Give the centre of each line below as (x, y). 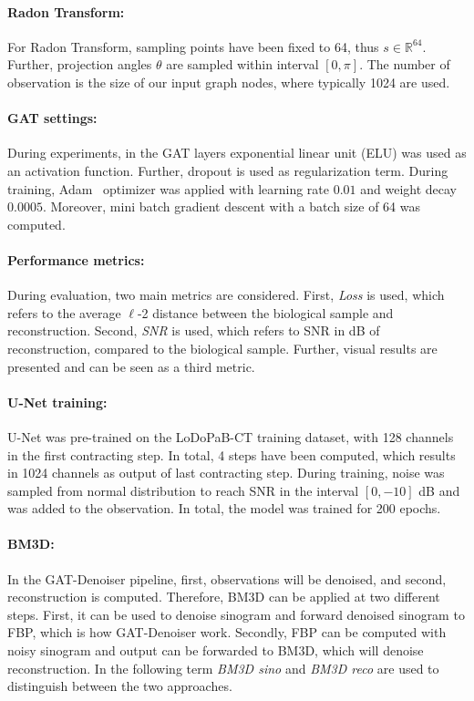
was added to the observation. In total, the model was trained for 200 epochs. (224, 508)
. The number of (405, 64)
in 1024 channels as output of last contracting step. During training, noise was (226, 473)
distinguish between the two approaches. (120, 686)
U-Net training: (57, 402)
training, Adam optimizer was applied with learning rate (168, 188)
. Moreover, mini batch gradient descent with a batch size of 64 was (231, 206)
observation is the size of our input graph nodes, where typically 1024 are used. (229, 82)
